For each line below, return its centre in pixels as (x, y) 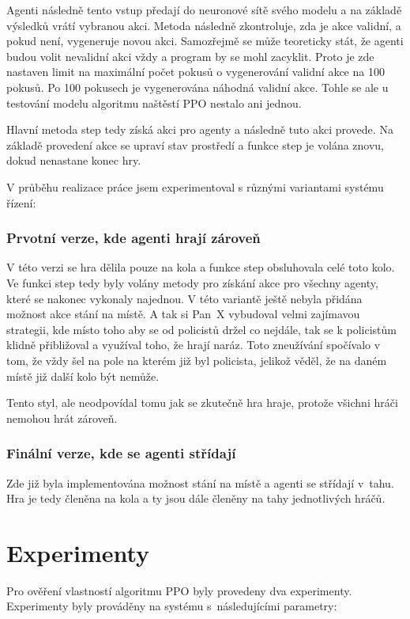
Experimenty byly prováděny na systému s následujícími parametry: (172, 606)
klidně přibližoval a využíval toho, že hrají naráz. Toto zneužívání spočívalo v (194, 345)
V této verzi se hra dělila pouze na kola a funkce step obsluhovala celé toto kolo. (201, 267)
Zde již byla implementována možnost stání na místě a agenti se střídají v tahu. (200, 482)
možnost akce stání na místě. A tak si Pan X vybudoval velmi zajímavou (183, 314)
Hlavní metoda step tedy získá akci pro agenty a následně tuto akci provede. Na (200, 129)
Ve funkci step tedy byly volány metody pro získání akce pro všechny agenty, (192, 282)
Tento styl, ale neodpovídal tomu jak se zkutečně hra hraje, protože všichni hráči (202, 403)
